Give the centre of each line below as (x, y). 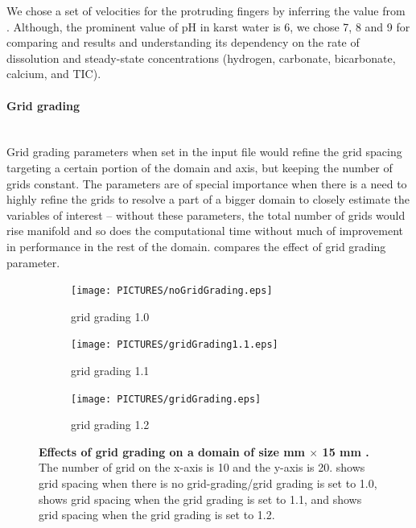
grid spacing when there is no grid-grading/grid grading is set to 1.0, (208, 483)
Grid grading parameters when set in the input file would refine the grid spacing (204, 152)
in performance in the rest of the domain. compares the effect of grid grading (196, 246)
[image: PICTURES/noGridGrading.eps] (172, 291)
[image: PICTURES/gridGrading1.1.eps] (175, 345)
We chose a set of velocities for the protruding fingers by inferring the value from (206, 10)
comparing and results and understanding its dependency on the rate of (183, 42)
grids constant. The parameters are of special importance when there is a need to (207, 183)
